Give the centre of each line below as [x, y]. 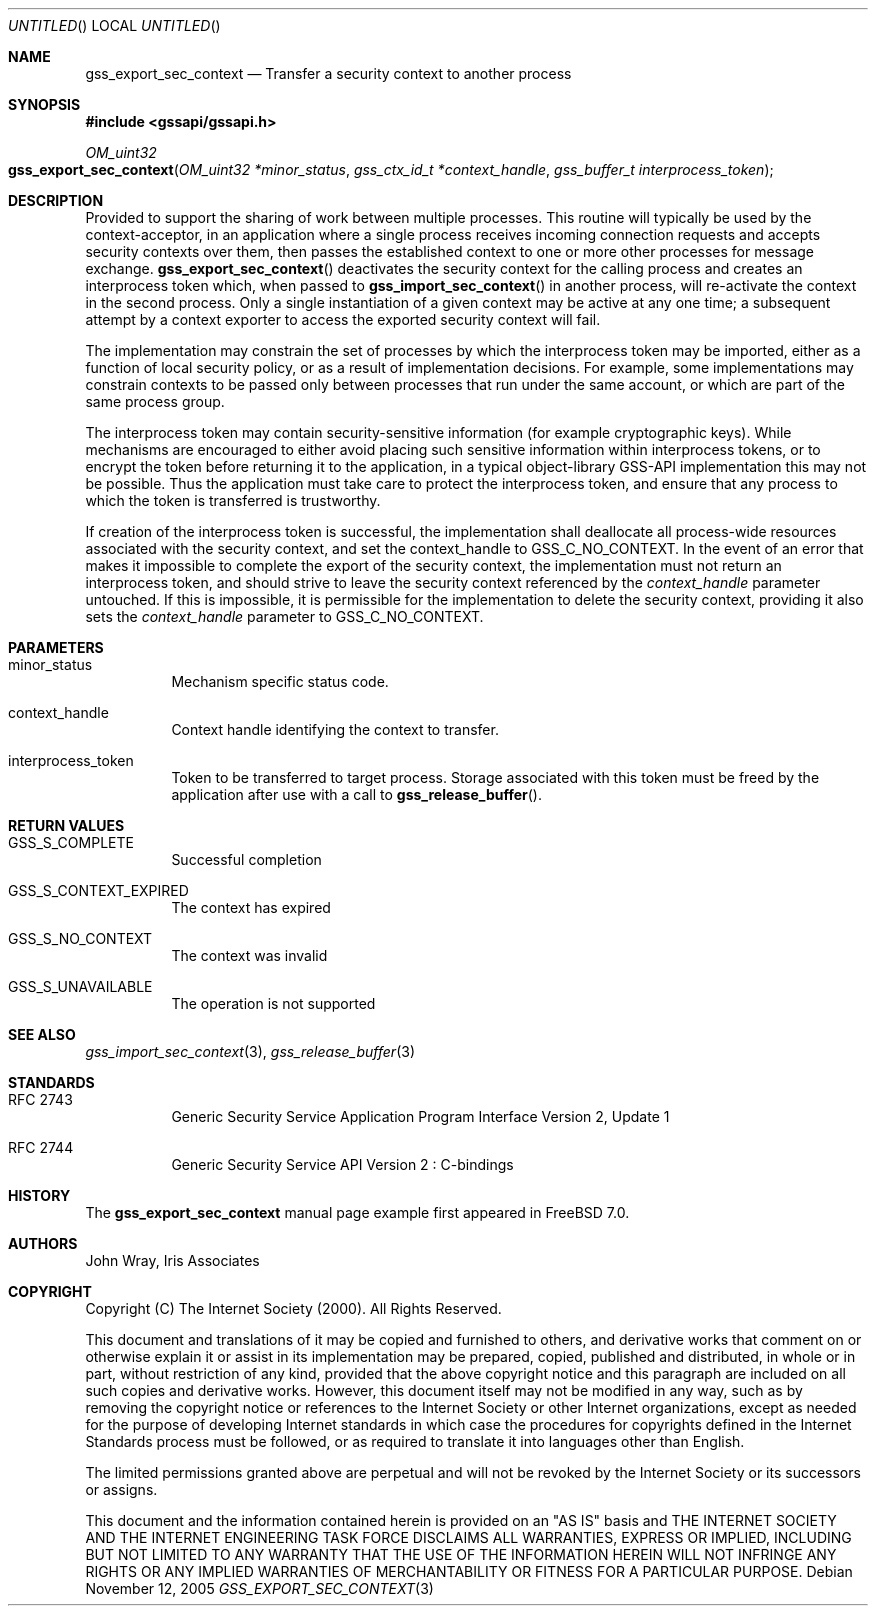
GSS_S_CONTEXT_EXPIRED [98, 890]
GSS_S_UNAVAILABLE [80, 986]
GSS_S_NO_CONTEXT [80, 938]
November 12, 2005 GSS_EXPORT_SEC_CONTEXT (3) [259, 1588]
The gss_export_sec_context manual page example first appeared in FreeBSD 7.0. [357, 1212]
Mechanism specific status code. [280, 681]
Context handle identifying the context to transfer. [335, 729]
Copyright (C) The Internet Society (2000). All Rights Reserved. [293, 1308]
